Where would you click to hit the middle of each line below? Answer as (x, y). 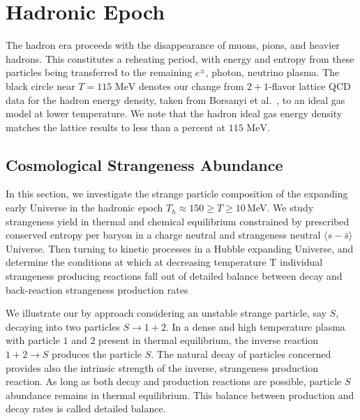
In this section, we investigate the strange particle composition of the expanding (177, 194)
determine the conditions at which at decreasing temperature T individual (164, 262)
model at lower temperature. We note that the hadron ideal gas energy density (174, 113)
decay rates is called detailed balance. (86, 408)
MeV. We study (280, 208)
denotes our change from (192, 85)
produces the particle (97, 354)
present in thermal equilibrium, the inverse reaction (209, 340)
